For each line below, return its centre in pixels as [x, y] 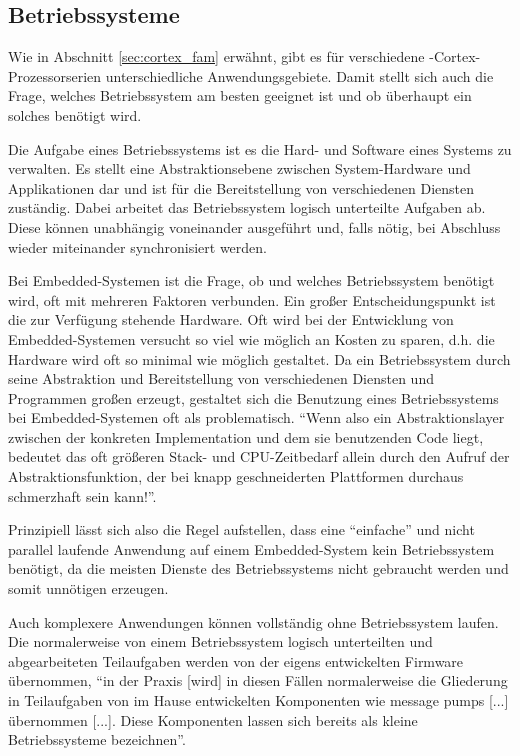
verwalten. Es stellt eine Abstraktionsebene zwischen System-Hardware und [239, 168]
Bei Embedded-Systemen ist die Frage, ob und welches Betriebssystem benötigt [251, 280]
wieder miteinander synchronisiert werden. [137, 246]
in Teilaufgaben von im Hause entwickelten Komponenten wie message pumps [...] [258, 700]
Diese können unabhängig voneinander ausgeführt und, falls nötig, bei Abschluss [254, 226]
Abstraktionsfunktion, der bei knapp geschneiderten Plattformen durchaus [236, 476]
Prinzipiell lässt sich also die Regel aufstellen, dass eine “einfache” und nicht [241, 529]
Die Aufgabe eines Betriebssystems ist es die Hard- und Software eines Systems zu [260, 148]
